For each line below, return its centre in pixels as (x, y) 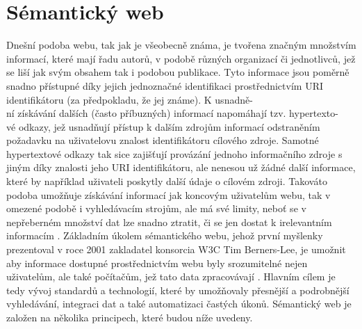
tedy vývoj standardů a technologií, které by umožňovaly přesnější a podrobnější (178, 290)
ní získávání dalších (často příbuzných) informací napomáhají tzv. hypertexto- (172, 113)
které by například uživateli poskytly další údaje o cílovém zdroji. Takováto (167, 181)
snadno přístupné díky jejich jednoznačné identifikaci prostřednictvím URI (165, 85)
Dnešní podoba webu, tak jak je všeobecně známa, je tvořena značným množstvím (181, 45)
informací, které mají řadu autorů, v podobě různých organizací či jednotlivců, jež (181, 58)
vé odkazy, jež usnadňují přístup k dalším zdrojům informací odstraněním (163, 126)
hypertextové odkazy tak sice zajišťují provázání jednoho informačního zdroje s (174, 153)
